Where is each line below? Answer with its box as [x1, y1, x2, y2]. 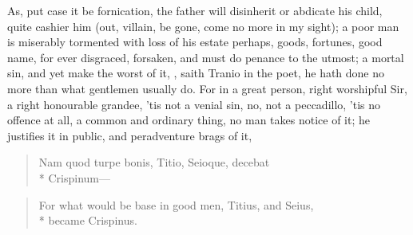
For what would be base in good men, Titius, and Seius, [38, 196, 314, 213]
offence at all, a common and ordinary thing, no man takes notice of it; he [7, 112, 370, 128]
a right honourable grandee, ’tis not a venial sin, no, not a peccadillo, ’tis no [7, 96, 381, 112]
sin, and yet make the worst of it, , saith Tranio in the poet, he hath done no [7, 65, 385, 81]
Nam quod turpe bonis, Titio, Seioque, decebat [38, 154, 270, 170]
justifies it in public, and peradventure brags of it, [7, 127, 252, 143]
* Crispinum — [38, 169, 110, 186]
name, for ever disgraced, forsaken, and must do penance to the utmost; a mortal [7, 49, 404, 65]
